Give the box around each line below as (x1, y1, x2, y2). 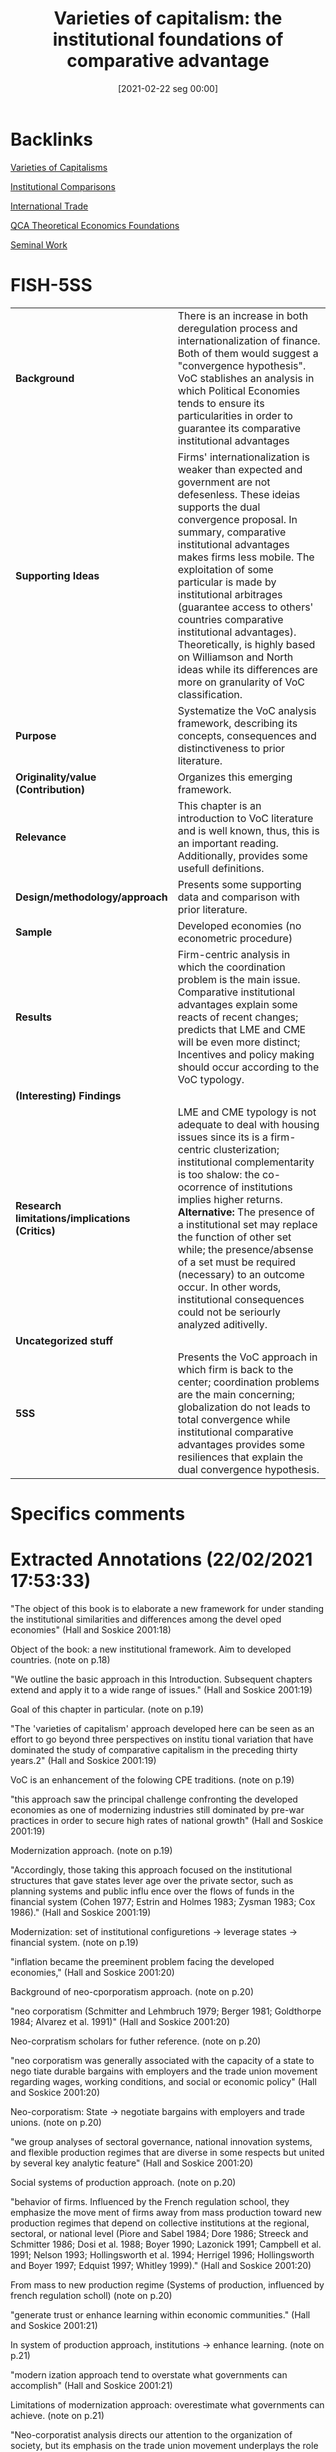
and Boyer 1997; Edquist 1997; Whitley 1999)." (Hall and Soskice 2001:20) (10, 2259, 312, 2271)
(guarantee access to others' (177, 600, 314, 614)
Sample (15, 925, 53, 939)
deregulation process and (177, 321, 298, 335)
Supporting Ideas (15, 568, 100, 582)
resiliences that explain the (177, 1450, 304, 1464)
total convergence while (177, 1412, 291, 1426)
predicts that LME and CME (177, 1022, 307, 1036)
